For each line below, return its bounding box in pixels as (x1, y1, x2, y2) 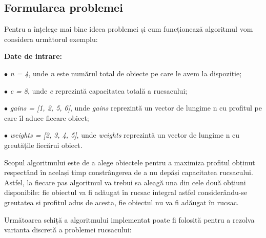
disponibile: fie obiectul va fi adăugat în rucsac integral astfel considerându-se (4, 187, 248, 198)
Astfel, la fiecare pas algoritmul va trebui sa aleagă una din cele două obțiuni (4, 177, 246, 187)
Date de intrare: (4, 51, 63, 61)
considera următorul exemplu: (4, 33, 98, 44)
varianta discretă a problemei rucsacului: (4, 224, 132, 235)
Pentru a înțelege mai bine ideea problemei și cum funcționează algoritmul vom (4, 24, 253, 34)
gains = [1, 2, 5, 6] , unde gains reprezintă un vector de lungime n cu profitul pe (10, 102, 262, 113)
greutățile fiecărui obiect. (4, 139, 83, 150)
